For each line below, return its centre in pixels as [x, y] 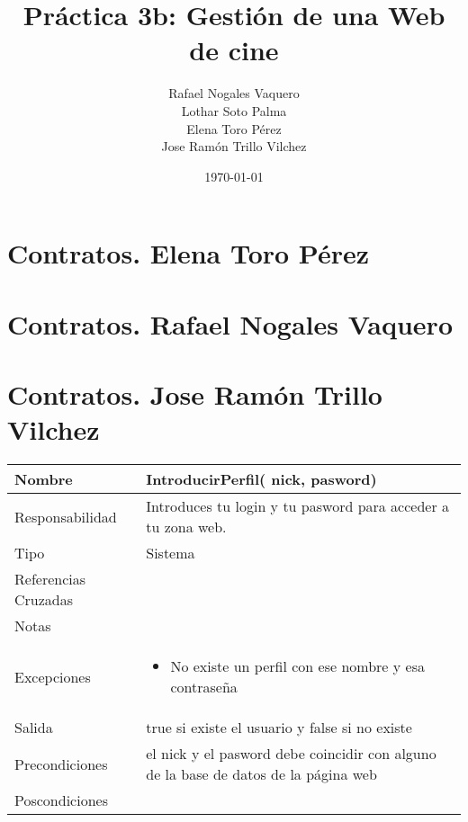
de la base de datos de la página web [261, 774]
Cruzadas [44, 600]
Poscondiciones [61, 800]
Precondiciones [61, 764]
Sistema [171, 553]
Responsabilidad [66, 516]
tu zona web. [186, 527]
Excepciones [53, 676]
